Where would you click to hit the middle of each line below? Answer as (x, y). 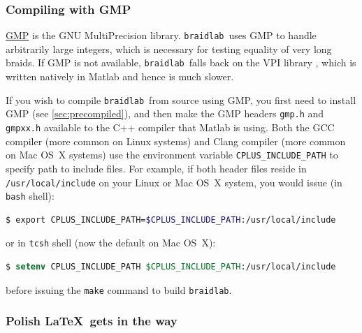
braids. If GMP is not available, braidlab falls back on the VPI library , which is (181, 62)
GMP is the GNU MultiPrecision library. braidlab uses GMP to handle (161, 35)
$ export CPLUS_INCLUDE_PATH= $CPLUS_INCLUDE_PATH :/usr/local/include (171, 220)
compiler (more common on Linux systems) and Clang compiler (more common (176, 141)
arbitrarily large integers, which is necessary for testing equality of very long (169, 49)
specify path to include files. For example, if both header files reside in (156, 168)
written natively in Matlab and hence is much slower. (120, 76)
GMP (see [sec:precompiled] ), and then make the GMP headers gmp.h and (165, 113)
